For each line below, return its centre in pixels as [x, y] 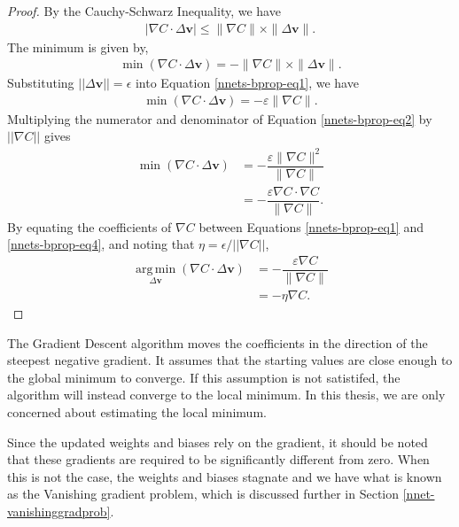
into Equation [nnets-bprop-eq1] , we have [247, 83]
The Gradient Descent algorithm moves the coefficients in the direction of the [218, 342]
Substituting [41, 83]
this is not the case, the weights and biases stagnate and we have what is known [225, 476]
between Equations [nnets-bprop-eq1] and [311, 226]
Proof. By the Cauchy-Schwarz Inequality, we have [144, 11]
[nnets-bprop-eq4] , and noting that [101, 244]
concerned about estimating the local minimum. [137, 412]
